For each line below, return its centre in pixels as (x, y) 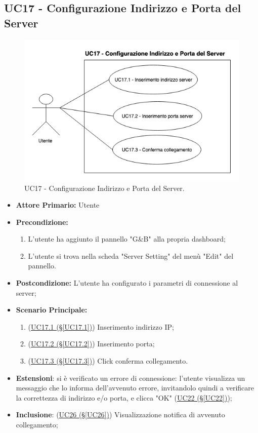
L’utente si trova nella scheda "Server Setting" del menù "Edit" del (131, 255)
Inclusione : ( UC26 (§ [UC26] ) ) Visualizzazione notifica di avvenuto (120, 415)
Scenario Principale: (52, 310)
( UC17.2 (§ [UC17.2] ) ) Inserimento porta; (91, 344)
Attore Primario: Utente (58, 205)
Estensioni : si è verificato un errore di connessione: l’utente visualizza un (131, 378)
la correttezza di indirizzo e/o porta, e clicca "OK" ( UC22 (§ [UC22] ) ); (124, 397)
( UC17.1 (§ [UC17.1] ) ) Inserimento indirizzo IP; (101, 326)
